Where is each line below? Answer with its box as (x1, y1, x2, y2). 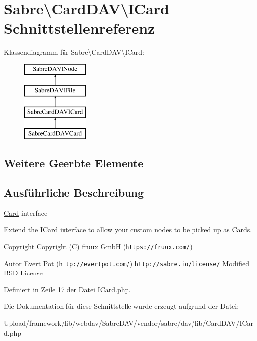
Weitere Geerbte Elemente (4, 155, 144, 171)
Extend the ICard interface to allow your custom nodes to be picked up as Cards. (4, 224, 252, 235)
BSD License (4, 268, 43, 278)
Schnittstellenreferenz (4, 18, 155, 38)
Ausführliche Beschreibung (4, 184, 144, 200)
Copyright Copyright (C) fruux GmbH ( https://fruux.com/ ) (4, 241, 193, 251)
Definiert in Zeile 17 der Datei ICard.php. (4, 284, 131, 294)
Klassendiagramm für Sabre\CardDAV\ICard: (4, 47, 144, 57)
